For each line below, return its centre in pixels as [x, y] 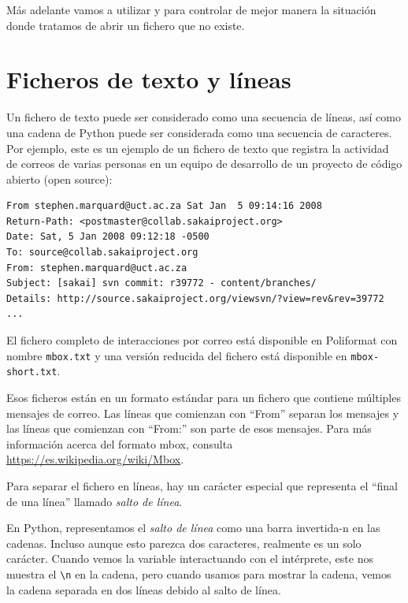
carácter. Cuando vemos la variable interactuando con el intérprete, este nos [190, 558]
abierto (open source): [59, 179]
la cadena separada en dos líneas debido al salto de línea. [144, 589]
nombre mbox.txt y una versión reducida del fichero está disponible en [177, 355]
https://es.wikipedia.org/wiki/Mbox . [95, 459]
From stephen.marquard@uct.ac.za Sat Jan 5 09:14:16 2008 [164, 206]
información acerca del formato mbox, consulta [120, 443]
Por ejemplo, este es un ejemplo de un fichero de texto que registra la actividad [198, 148]
